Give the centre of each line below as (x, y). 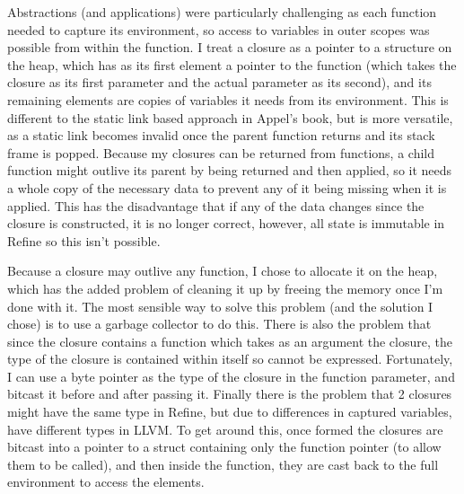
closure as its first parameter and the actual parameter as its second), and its (219, 82)
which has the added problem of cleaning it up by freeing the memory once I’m (225, 288)
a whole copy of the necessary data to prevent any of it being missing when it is (227, 187)
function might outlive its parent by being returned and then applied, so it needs (230, 170)
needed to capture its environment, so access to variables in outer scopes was (219, 29)
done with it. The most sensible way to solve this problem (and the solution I (220, 306)
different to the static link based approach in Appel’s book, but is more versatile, (230, 117)
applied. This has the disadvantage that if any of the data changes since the (216, 205)
